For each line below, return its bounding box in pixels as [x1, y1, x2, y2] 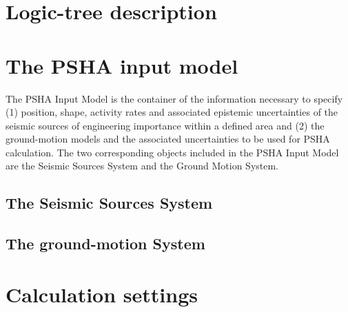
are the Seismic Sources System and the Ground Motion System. [6, 158, 279, 173]
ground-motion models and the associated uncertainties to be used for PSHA [6, 132, 330, 146]
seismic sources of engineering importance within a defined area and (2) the [6, 118, 325, 132]
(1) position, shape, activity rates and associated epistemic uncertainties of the [6, 105, 338, 119]
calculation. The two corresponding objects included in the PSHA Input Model [6, 145, 339, 159]
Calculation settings [6, 280, 198, 308]
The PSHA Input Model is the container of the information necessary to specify [6, 91, 343, 105]
